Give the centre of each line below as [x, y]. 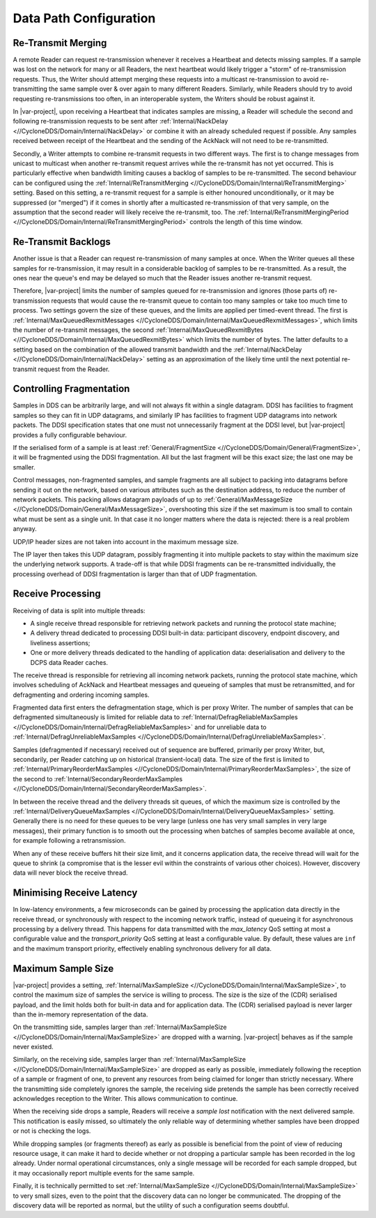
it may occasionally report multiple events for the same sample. [104, 1173]
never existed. [33, 1047]
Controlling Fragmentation [71, 389]
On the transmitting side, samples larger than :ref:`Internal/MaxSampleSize [120, 1027]
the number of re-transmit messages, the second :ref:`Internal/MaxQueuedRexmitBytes [138, 330]
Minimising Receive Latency [75, 893]
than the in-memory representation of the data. [80, 1014]
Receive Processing [57, 594]
